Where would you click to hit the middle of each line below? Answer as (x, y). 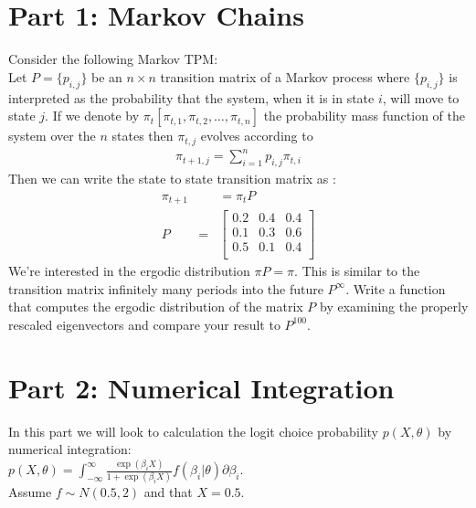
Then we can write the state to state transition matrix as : (172, 178)
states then (143, 136)
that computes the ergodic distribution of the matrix (156, 307)
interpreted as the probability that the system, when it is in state (191, 97)
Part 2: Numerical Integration (201, 387)
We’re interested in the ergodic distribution (129, 271)
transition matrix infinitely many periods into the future (166, 288)
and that (168, 492)
